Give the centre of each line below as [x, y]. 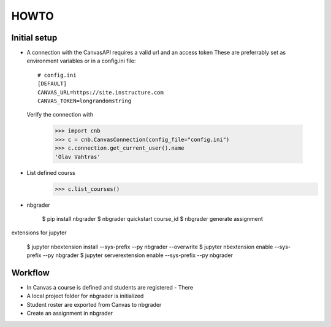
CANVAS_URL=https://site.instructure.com [101, 92]
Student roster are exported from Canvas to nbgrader [94, 304]
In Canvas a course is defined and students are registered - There [110, 287]
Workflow [31, 273]
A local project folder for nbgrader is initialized [85, 296]
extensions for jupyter [39, 233]
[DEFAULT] [52, 84]
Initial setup [34, 38]
